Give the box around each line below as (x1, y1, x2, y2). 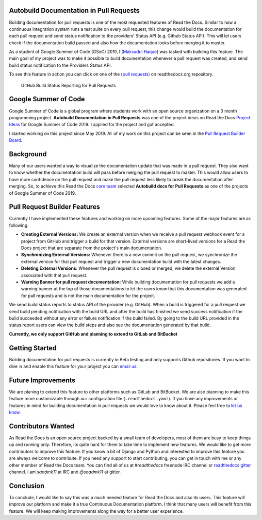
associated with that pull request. (21, 272, 88, 278)
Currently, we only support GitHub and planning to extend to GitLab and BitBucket (9, 331, 178, 337)
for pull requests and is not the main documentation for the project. (21, 293, 155, 298)
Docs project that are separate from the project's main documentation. (21, 245, 163, 251)
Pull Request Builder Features (9, 203, 100, 211)
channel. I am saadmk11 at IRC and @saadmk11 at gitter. (9, 469, 121, 475)
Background (9, 150, 47, 158)
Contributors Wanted (9, 422, 75, 430)
